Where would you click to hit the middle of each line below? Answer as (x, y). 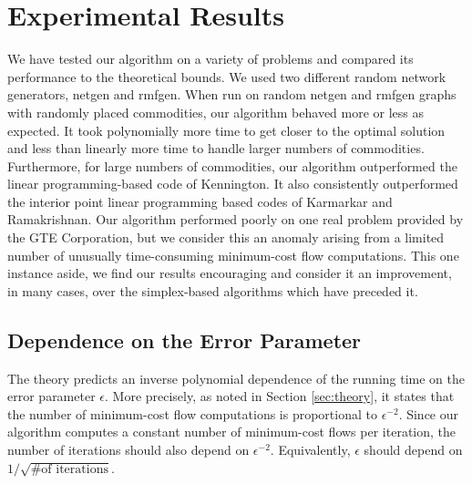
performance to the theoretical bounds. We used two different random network (227, 76)
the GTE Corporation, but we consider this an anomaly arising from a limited (226, 237)
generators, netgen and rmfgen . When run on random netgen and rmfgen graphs (232, 94)
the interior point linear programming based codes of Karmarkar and (200, 201)
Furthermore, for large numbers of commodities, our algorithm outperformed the (232, 165)
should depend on (413, 450)
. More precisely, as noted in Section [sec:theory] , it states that (280, 396)
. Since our (429, 413)
